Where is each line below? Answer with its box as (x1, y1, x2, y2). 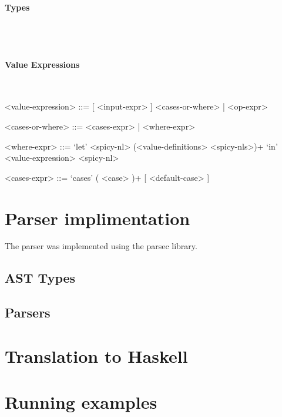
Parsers (5, 303, 51, 322)
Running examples (5, 390, 157, 414)
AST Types (5, 269, 76, 287)
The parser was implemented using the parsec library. (5, 240, 197, 252)
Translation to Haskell (5, 343, 188, 368)
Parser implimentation (5, 206, 190, 230)
